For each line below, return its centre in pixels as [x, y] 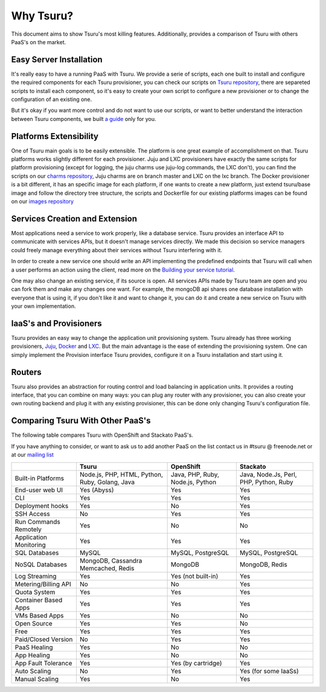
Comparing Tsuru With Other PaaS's [81, 421]
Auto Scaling [33, 671]
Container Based [39, 600]
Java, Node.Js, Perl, [268, 474]
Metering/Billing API [43, 584]
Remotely [28, 529]
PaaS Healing [34, 647]
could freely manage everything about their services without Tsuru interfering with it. [117, 250]
